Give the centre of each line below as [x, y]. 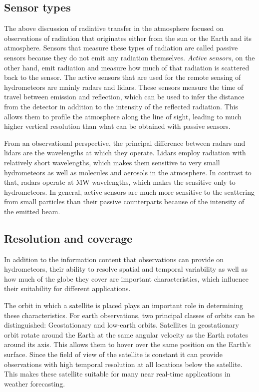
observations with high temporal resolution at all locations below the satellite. [123, 364]
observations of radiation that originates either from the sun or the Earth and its [128, 38]
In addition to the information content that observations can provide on [114, 259]
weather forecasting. [35, 383]
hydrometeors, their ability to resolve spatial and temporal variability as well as [126, 269]
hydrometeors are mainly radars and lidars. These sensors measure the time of [124, 87]
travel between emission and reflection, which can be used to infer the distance [124, 97]
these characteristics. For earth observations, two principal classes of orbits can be [129, 315]
